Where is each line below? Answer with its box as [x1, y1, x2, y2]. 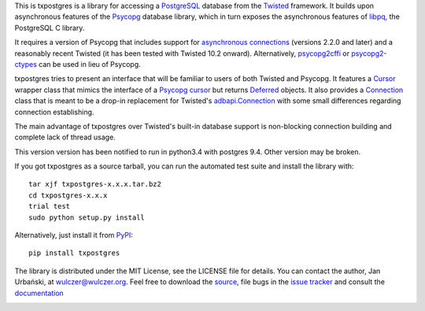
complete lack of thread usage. [14, 132, 116, 142]
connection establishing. [14, 107, 94, 117]
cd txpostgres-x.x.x [28, 191, 108, 200]
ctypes [14, 59, 37, 68]
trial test [28, 202, 71, 211]
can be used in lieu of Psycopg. [38, 59, 141, 68]
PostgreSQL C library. [14, 23, 85, 32]
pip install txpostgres [28, 249, 120, 257]
